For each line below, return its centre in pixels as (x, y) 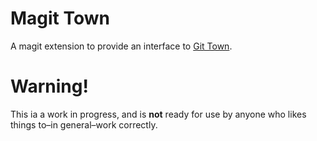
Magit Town (60, 18)
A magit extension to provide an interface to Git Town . (121, 46)
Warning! (49, 86)
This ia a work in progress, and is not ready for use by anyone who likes (158, 114)
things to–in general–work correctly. (84, 124)
